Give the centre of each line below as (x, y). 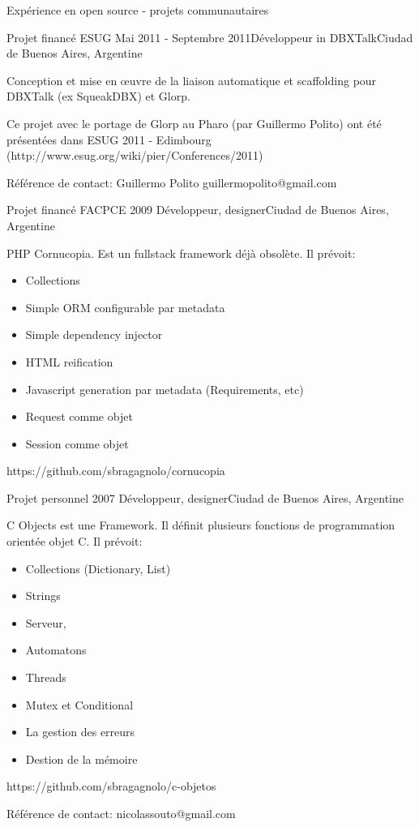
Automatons (56, 650)
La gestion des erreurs (80, 732)
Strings (43, 596)
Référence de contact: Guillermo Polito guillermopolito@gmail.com (172, 182)
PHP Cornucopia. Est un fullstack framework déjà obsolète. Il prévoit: (181, 253)
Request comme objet (79, 416)
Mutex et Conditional (79, 704)
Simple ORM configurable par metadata (125, 307)
